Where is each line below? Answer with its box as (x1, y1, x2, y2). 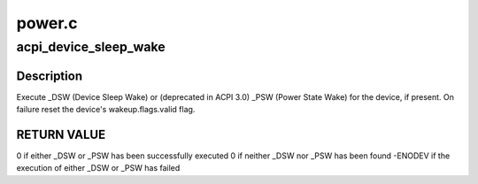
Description (16, 68, 83, 83)
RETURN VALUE (16, 126, 106, 142)
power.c (16, 13, 79, 33)
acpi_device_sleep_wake (16, 39, 166, 55)
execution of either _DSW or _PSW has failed (16, 163, 181, 173)
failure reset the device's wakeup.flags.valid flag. (16, 104, 196, 115)
